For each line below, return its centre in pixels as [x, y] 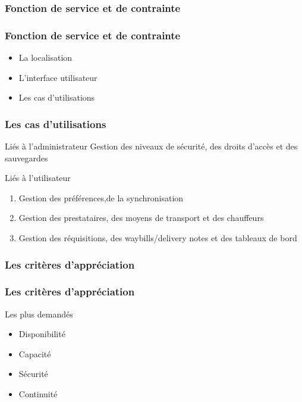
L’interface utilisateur [58, 77]
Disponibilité [42, 334]
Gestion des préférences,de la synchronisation [101, 197]
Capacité [35, 353]
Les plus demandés [39, 314]
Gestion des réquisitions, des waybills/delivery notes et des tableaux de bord [158, 238]
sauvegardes [26, 158]
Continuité [38, 394]
